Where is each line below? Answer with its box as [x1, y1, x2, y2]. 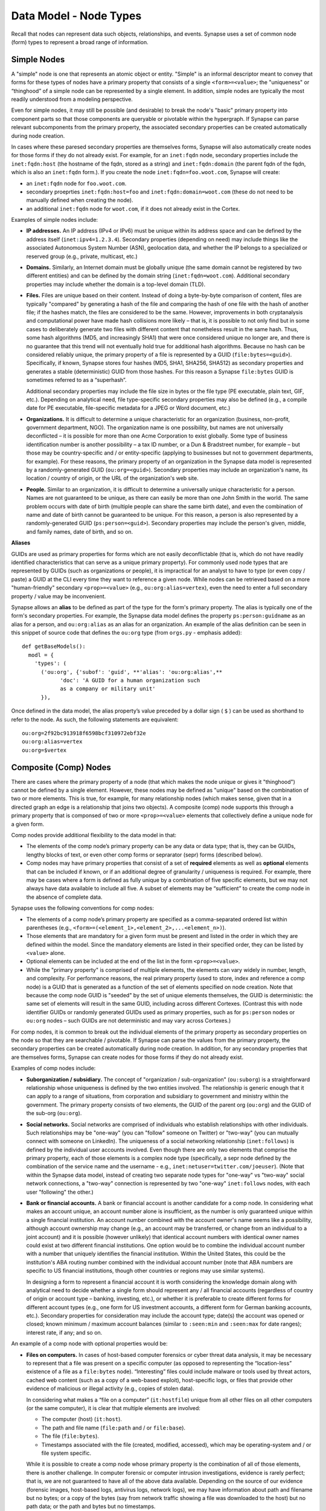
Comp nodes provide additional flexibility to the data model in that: [11, 832, 177, 838]
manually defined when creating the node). [26, 196, 133, 204]
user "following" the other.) [26, 1188, 94, 1196]
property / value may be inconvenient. [11, 592, 106, 600]
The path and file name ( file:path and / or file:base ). [41, 1424, 186, 1431]
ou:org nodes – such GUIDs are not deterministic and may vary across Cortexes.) [26, 1017, 231, 1024]
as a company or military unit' [60, 685, 156, 692]
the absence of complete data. [26, 893, 103, 901]
